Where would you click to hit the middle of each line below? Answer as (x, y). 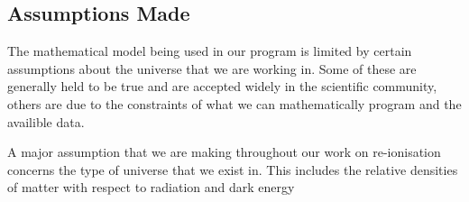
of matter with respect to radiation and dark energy (151, 187)
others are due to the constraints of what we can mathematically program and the (234, 103)
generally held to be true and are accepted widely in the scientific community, (222, 86)
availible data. (46, 121)
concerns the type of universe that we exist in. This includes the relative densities (233, 169)
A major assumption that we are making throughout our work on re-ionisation (224, 152)
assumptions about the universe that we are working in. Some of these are (212, 68)
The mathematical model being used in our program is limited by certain (210, 51)
